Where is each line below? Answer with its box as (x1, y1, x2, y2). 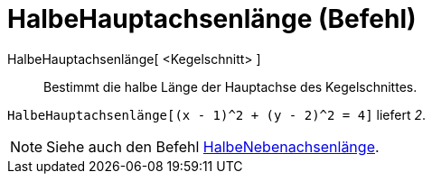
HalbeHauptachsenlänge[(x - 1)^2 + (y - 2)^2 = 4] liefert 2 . (7, 106, 426, 122)
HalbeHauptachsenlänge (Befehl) (7, 4, 417, 34)
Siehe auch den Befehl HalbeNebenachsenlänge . (46, 137, 380, 156)
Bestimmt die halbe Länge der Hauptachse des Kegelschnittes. (43, 78, 418, 95)
